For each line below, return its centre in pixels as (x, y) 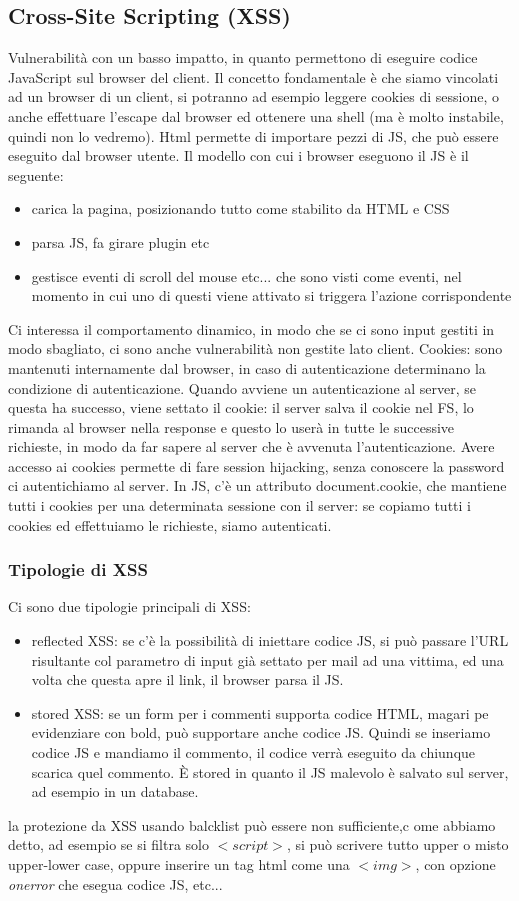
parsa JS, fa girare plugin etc (120, 241)
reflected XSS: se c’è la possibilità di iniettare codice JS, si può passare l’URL (270, 640)
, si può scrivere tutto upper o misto (397, 844)
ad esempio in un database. (115, 791)
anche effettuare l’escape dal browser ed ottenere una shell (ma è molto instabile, (256, 115)
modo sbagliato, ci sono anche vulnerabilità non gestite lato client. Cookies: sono (255, 348)
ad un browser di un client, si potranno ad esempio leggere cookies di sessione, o (254, 96)
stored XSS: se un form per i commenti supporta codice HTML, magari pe (260, 712)
